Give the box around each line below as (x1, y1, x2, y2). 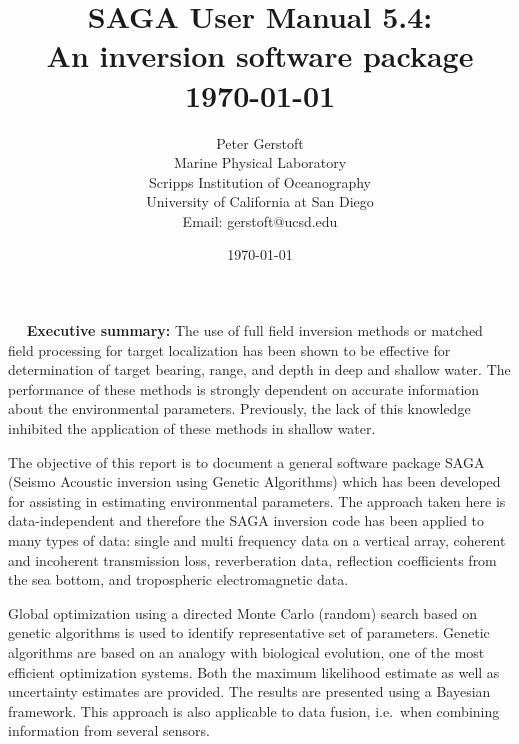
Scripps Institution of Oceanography (149, 171, 371, 192)
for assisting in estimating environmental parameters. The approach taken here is (8, 490, 506, 511)
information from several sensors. (8, 720, 210, 741)
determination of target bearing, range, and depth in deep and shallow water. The (8, 359, 511, 380)
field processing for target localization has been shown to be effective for (8, 339, 451, 360)
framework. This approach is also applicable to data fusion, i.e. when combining (8, 700, 500, 721)
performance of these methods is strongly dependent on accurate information (8, 378, 480, 399)
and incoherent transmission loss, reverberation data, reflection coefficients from (8, 549, 497, 570)
